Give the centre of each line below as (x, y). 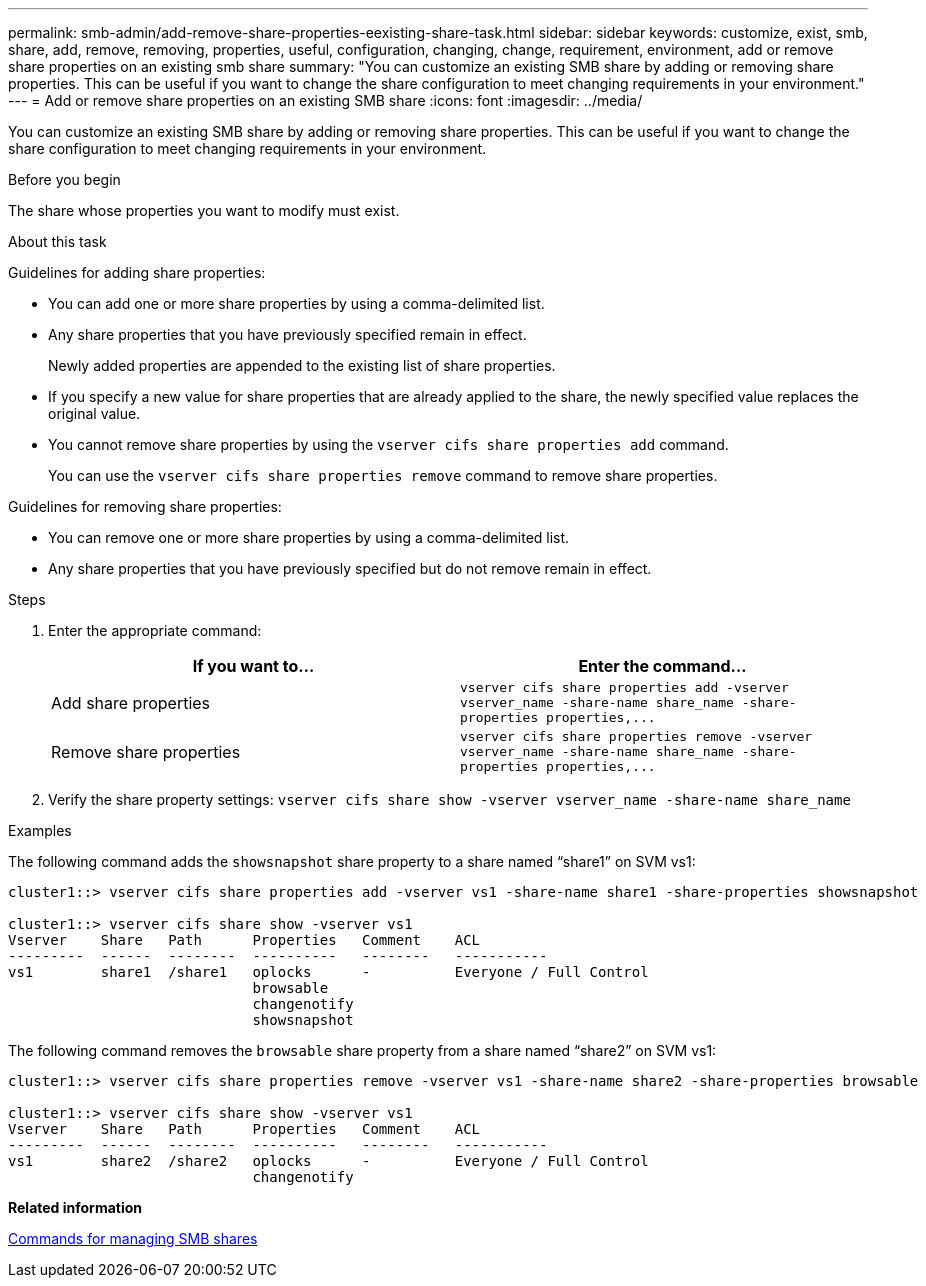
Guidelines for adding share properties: (137, 272)
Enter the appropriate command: (155, 630)
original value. (94, 413)
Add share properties (131, 702)
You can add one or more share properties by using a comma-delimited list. (296, 303)
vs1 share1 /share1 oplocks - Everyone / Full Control (328, 972)
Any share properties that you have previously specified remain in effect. (287, 334)
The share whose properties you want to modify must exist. (204, 210)
